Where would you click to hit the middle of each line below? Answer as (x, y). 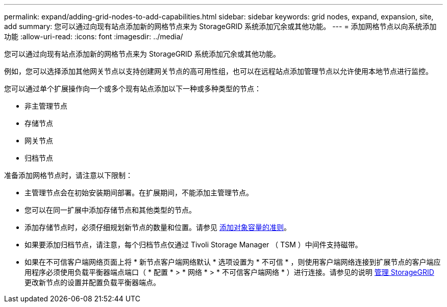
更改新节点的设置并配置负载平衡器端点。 (92, 282)
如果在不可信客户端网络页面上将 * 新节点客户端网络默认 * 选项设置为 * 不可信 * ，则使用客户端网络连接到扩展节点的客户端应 (233, 262)
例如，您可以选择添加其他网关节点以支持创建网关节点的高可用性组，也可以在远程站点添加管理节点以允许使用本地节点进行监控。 (218, 71)
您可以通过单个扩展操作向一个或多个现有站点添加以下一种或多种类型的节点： (133, 88)
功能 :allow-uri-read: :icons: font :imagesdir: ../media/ (94, 36)
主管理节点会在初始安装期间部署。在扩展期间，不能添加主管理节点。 (139, 193)
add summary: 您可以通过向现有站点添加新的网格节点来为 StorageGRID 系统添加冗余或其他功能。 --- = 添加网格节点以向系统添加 (220, 26)
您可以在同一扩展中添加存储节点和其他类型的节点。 (110, 210)
